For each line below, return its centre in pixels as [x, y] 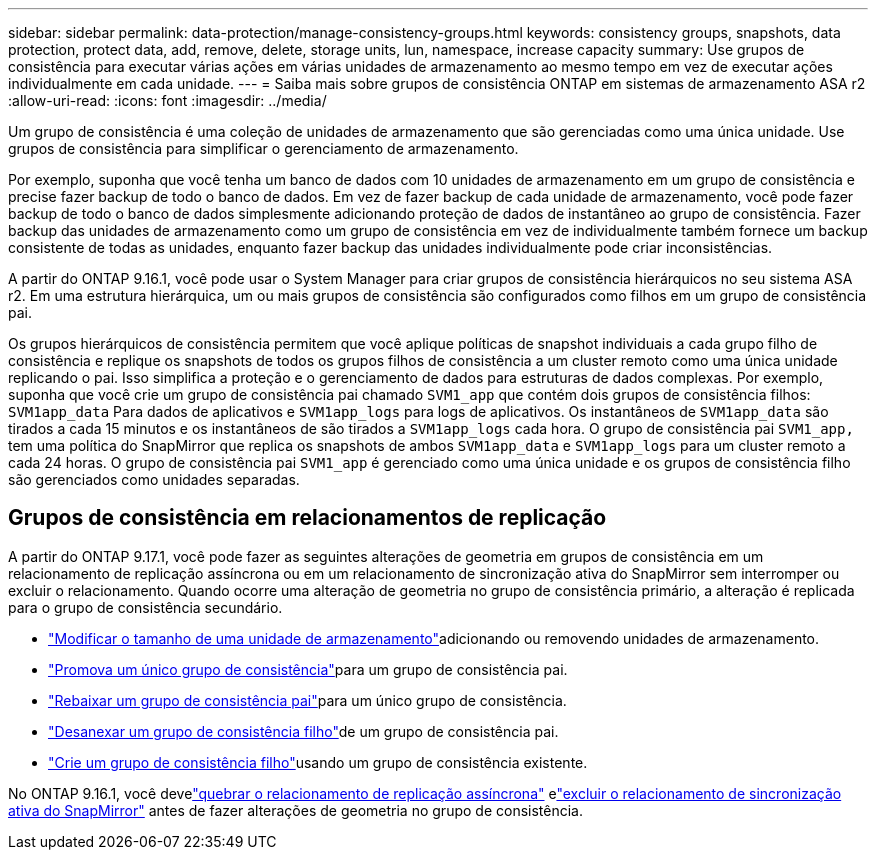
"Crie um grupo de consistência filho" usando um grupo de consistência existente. [318, 762]
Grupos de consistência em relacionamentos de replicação [307, 518]
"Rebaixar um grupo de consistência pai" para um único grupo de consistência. [307, 700]
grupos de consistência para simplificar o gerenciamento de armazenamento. [263, 148]
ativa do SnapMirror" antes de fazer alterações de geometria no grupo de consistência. [295, 810]
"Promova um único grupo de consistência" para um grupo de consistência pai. [308, 669]
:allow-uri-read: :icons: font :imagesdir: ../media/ [167, 100]
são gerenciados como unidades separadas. [154, 479]
